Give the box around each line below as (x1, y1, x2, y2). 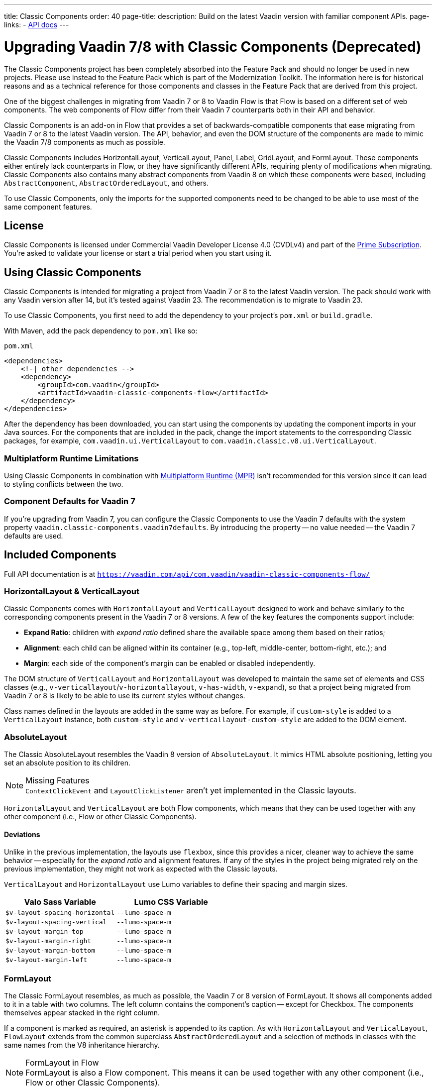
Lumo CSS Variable (134, 897, 208, 907)
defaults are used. (4, 531, 63, 540)
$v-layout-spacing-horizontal (5, 909, 115, 917)
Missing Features (25, 775, 90, 786)
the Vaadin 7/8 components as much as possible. (4, 137, 165, 146)
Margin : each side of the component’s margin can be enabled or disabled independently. (24, 659, 316, 668)
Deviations (4, 830, 40, 839)
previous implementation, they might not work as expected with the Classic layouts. (4, 865, 278, 873)
